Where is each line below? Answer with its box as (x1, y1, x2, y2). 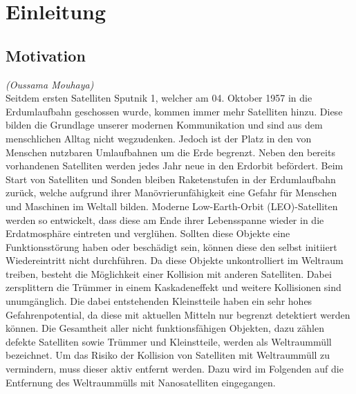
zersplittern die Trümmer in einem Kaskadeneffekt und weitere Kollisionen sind (6, 280, 341, 294)
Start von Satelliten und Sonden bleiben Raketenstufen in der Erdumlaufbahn (6, 171, 336, 186)
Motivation (6, 44, 86, 66)
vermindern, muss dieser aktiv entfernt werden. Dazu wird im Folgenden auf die (6, 362, 344, 376)
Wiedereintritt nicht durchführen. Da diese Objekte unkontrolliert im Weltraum (6, 253, 344, 268)
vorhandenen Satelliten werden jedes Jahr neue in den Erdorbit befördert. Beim (6, 158, 344, 173)
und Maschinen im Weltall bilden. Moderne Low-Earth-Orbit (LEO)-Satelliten (6, 198, 338, 213)
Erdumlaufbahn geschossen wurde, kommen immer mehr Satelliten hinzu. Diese (6, 104, 343, 118)
